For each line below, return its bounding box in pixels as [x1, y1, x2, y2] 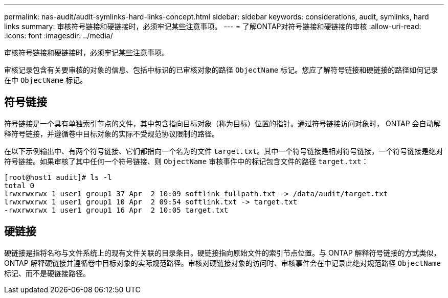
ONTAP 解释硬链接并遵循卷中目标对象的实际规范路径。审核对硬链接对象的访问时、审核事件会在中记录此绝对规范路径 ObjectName [4, 258, 441, 267]
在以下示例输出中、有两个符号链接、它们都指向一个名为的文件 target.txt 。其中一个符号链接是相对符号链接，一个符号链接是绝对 [4, 146, 443, 155]
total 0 [4, 181, 35, 190]
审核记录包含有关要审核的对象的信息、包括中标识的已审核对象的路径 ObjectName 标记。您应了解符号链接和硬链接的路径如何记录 [4, 65, 438, 74]
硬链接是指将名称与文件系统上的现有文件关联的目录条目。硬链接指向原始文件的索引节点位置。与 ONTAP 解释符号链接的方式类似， [4, 248, 441, 257]
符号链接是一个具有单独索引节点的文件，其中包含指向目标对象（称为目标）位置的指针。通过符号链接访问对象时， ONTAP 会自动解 [4, 119, 441, 128]
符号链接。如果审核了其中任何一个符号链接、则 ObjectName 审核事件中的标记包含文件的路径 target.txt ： [4, 156, 369, 166]
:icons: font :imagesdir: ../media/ [4, 31, 113, 40]
